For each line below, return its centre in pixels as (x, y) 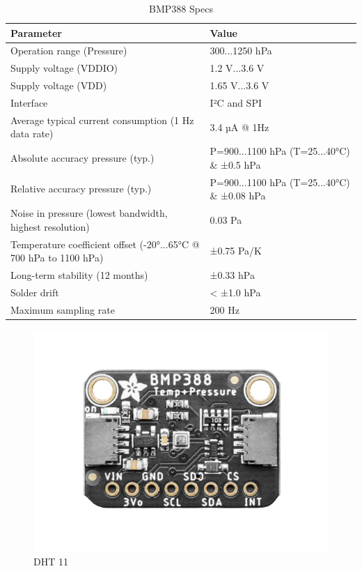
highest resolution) (50, 226)
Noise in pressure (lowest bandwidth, (89, 213)
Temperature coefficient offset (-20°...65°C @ (105, 244)
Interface (29, 102)
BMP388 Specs (181, 8)
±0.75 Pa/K (236, 251)
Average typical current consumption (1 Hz (102, 120)
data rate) (32, 134)
